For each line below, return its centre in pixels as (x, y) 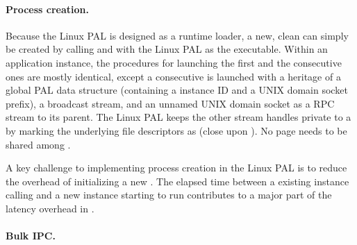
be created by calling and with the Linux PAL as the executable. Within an (167, 49)
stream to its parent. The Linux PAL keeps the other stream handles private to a (178, 117)
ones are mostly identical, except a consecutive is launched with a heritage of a (173, 76)
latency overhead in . (50, 208)
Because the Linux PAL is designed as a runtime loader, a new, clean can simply (177, 35)
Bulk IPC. (31, 236)
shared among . (38, 144)
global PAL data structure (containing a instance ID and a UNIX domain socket (177, 90)
